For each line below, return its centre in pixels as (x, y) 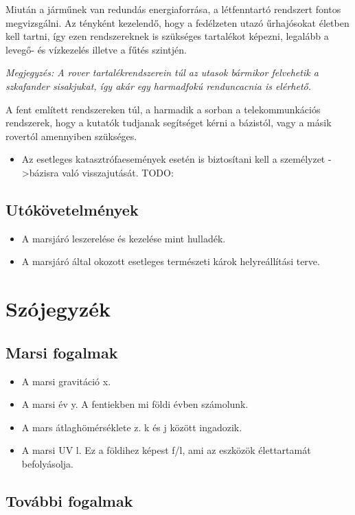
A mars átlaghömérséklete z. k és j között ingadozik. (132, 427)
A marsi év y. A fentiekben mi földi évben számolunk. (135, 404)
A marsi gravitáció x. (66, 381)
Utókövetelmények (72, 209)
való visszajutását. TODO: (118, 172)
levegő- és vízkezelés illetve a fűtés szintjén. (96, 49)
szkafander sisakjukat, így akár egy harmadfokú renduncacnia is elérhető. (158, 85)
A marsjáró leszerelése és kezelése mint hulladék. (124, 238)
